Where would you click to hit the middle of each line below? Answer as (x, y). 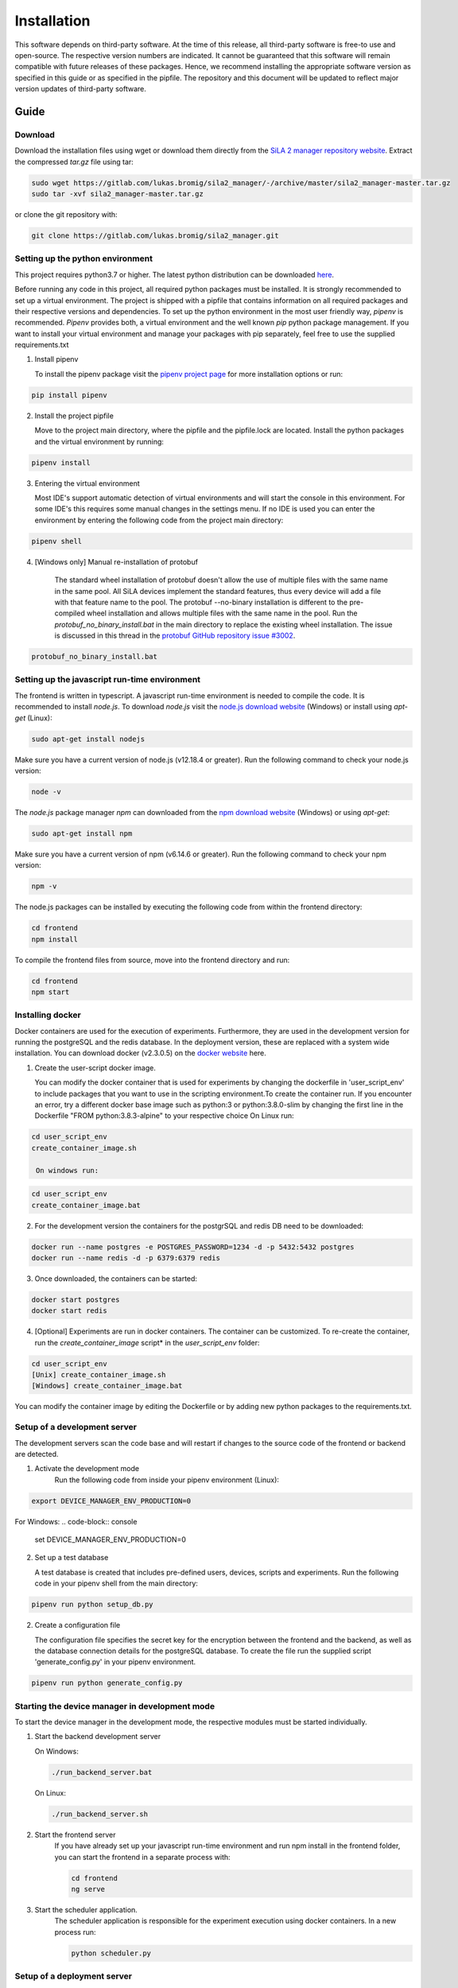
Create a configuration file (78, 1625)
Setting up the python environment (83, 258)
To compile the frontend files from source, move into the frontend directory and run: (152, 960)
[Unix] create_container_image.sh (99, 1375)
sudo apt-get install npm (82, 833)
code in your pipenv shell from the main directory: (116, 1583)
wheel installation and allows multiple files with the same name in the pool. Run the (222, 613)
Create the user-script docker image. (95, 1068)
